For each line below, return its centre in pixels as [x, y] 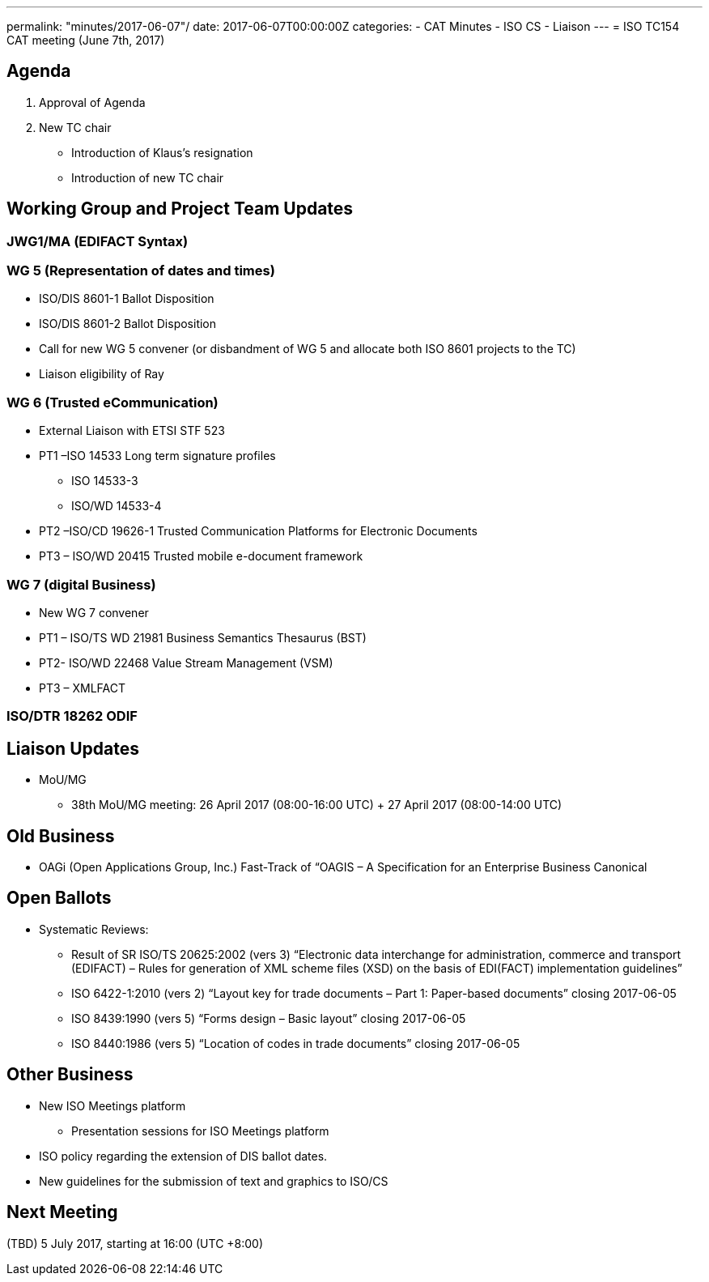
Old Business [61, 836]
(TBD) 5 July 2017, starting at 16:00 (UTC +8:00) [135, 1243]
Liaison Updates [73, 748]
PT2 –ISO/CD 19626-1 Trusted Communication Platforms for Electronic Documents [258, 531]
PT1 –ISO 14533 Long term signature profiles [157, 456]
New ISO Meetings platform [113, 1105]
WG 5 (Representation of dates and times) [141, 271]
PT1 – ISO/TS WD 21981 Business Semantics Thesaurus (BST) [203, 637]
